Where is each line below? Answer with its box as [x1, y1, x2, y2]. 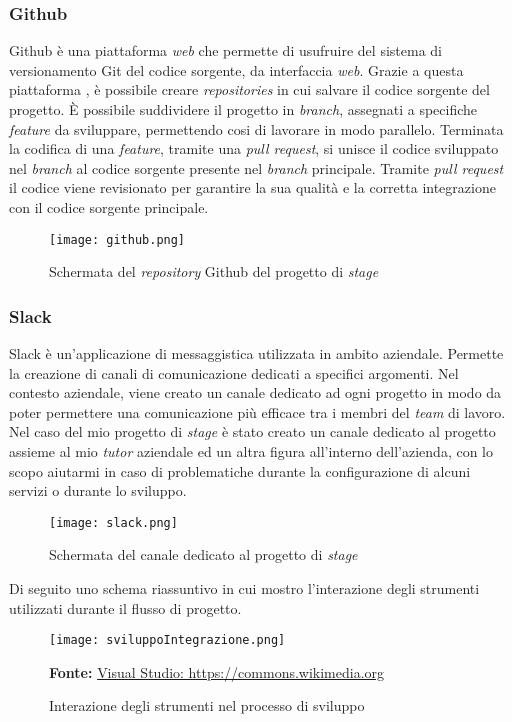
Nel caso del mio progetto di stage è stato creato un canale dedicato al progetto [9, 421, 496, 442]
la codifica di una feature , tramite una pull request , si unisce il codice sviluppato [9, 138, 499, 159]
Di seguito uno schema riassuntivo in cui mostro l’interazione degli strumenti [9, 578, 480, 599]
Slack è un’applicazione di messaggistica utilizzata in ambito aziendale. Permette [9, 343, 504, 364]
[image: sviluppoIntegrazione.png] [49, 633, 286, 648]
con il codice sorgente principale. [9, 196, 209, 217]
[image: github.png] [49, 232, 186, 247]
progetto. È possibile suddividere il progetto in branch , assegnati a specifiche [9, 99, 478, 119]
